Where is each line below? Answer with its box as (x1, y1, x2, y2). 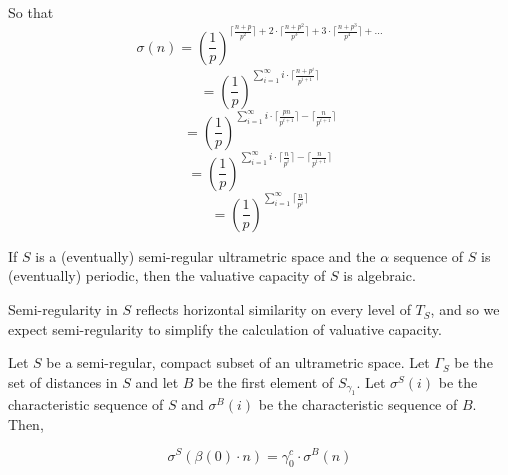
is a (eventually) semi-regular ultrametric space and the (35, 245, 376, 266)
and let (135, 371, 179, 392)
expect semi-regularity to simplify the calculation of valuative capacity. (8, 318, 442, 339)
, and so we (430, 299, 500, 320)
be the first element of (198, 371, 334, 392)
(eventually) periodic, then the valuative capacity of (8, 265, 326, 286)
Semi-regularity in (8, 299, 118, 320)
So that (8, 2, 54, 22)
